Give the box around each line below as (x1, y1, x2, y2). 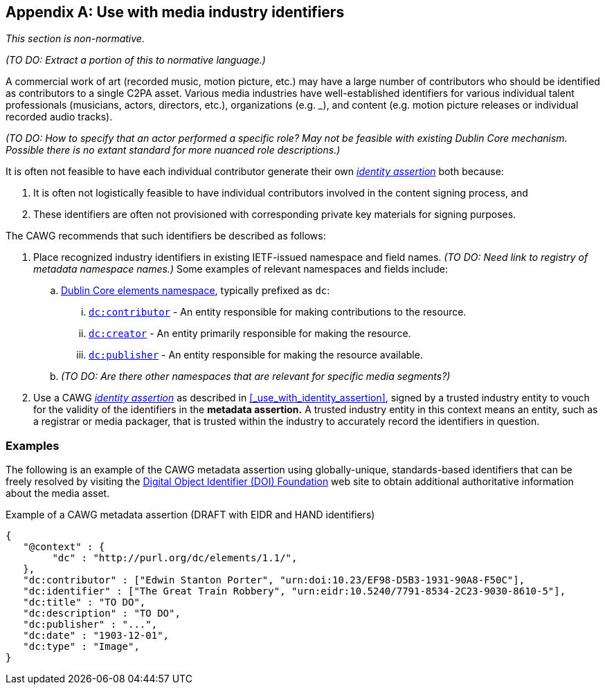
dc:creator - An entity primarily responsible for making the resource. (89, 327, 411, 340)
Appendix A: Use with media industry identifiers (6, 3, 345, 21)
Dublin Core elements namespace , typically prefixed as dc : (61, 284, 330, 297)
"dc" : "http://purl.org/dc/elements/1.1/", (52, 552, 298, 564)
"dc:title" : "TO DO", (23, 597, 146, 608)
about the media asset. (6, 487, 110, 500)
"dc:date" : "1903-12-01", (23, 630, 170, 642)
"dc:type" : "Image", (23, 641, 140, 653)
